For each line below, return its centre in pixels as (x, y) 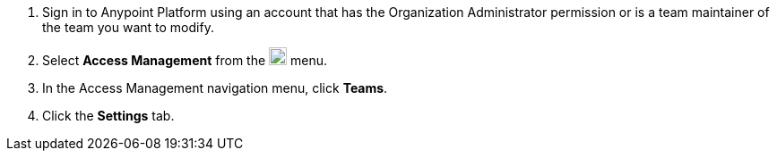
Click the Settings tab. (108, 116)
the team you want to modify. (128, 27)
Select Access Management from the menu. (185, 60)
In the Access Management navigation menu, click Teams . (215, 88)
